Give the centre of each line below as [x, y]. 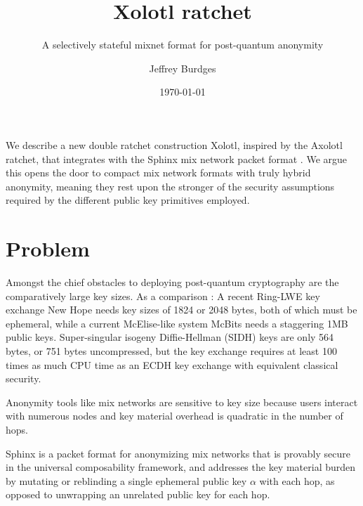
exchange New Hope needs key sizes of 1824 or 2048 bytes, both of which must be [181, 310]
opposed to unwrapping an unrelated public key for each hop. [138, 494]
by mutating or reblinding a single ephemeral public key [126, 480]
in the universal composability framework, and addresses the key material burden [181, 467]
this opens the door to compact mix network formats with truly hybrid [158, 173]
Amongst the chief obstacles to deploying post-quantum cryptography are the [172, 282]
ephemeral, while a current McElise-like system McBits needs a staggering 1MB [177, 323]
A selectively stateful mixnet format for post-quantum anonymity [183, 45]
